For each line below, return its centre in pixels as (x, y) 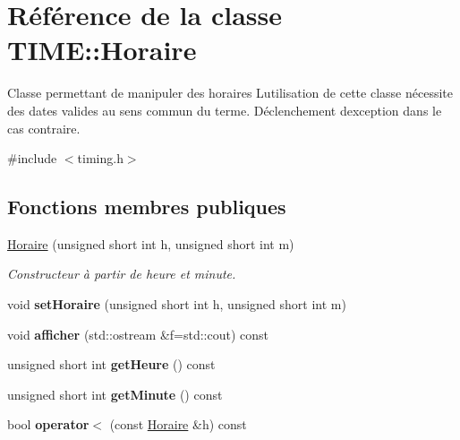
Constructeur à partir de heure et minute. (122, 274)
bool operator (48, 424)
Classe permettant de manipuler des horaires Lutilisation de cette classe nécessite (230, 93)
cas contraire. (44, 128)
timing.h (100, 158)
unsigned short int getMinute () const (115, 394)
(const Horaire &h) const (178, 424)
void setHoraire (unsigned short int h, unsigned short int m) (177, 304)
